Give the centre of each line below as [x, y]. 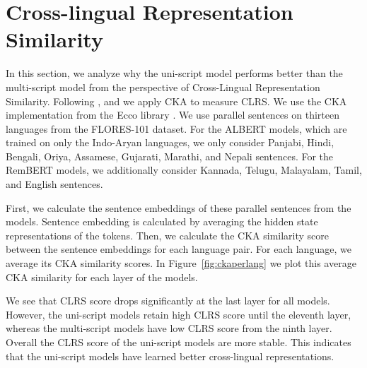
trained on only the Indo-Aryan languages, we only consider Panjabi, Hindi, [170, 142]
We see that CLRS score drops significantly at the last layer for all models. [168, 301]
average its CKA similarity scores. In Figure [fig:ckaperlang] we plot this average [181, 263]
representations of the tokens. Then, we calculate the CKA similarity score [168, 235]
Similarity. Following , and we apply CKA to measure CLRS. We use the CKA [176, 101]
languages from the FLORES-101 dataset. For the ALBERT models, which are [176, 128]
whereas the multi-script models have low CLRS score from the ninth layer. [169, 328]
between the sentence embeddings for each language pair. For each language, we [179, 249]
